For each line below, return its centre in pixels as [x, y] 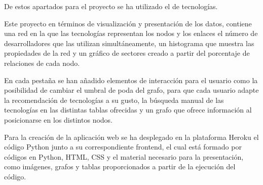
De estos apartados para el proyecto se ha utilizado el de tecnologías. [111, 6]
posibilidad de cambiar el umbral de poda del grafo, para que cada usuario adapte [131, 90]
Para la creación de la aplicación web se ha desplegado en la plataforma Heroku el [131, 137]
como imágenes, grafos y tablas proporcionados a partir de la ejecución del [120, 166]
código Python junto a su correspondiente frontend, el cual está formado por [123, 147]
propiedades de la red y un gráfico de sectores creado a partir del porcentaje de [127, 53]
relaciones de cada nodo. [42, 63]
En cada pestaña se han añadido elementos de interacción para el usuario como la [131, 80]
